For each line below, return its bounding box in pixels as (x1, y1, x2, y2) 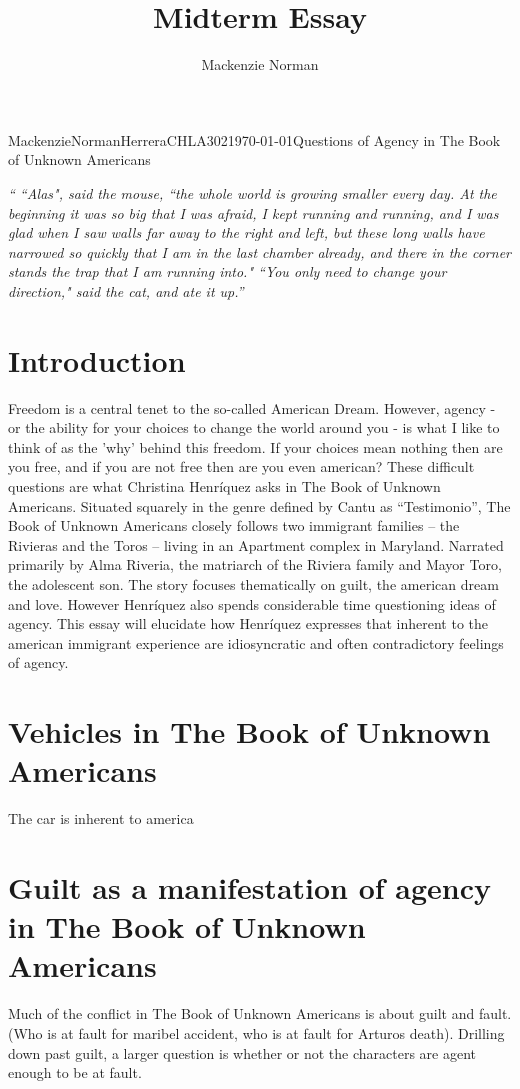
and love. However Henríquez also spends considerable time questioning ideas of (8, 593, 496, 614)
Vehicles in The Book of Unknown (8, 711, 491, 752)
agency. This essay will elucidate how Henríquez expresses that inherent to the (8, 613, 489, 634)
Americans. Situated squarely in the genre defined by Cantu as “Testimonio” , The (8, 495, 511, 516)
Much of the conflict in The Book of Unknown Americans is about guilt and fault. (8, 1003, 512, 1024)
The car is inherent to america (8, 808, 194, 829)
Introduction (8, 339, 186, 380)
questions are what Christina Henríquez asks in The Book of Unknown (8, 475, 441, 496)
